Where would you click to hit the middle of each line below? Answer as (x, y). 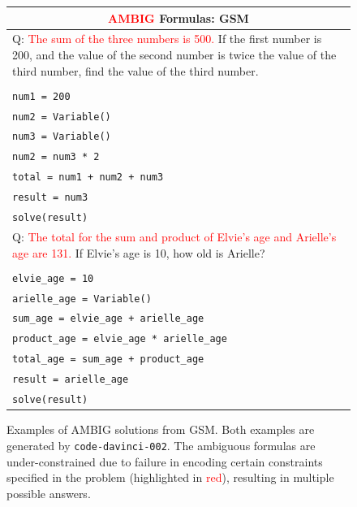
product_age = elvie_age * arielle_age (120, 339)
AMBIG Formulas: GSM (178, 17)
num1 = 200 (41, 96)
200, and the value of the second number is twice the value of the (174, 54)
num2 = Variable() (62, 117)
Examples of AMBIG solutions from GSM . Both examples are (161, 429)
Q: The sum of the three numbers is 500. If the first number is (167, 39)
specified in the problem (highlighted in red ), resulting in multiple (170, 477)
